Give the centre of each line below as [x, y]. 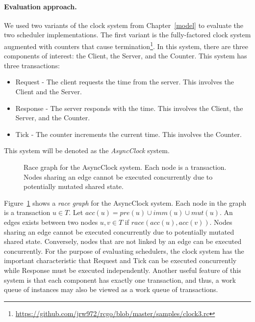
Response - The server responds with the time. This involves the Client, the [129, 108]
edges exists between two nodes [51, 222]
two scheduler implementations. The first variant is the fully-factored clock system [127, 35]
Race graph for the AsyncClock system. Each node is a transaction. [125, 167]
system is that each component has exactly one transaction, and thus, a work [120, 280]
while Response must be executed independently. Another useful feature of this [123, 270]
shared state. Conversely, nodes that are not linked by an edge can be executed [123, 241]
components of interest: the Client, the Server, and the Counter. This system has [126, 56]
